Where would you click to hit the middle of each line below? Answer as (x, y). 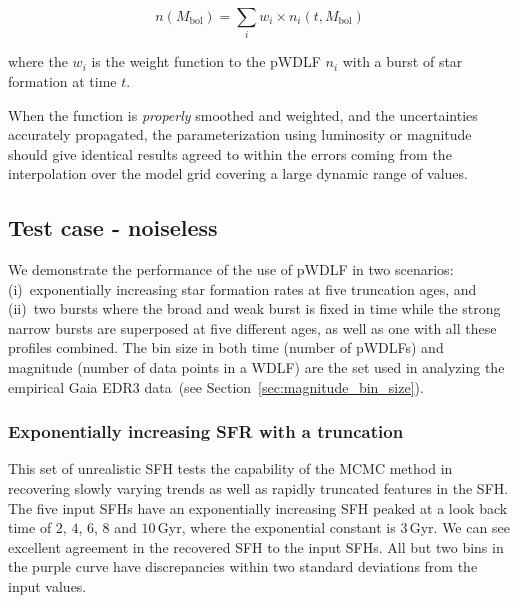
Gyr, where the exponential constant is (276, 527)
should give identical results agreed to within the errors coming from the (230, 153)
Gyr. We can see (459, 527)
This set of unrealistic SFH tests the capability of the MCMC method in (230, 468)
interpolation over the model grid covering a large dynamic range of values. (238, 173)
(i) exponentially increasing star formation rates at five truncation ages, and (242, 288)
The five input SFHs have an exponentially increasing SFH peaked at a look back (258, 507)
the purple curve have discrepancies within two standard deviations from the (243, 566)
